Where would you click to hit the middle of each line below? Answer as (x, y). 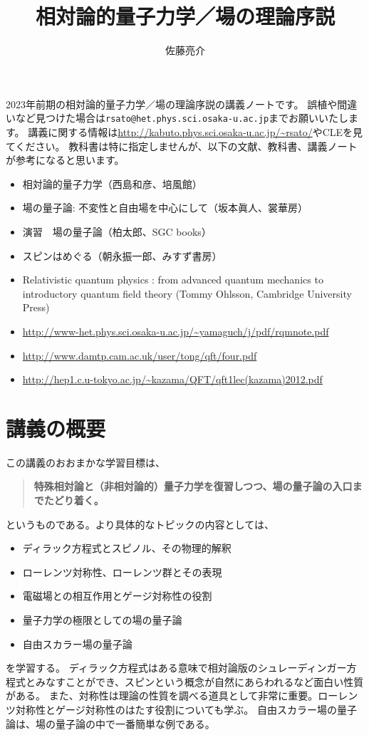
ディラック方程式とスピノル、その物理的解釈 (127, 548)
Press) (36, 307)
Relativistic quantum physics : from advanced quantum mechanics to (173, 280)
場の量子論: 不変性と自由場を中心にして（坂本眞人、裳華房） (165, 208)
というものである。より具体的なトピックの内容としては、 (140, 524)
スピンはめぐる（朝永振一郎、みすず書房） (122, 255)
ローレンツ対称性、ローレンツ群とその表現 (122, 572)
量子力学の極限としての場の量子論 (102, 619)
